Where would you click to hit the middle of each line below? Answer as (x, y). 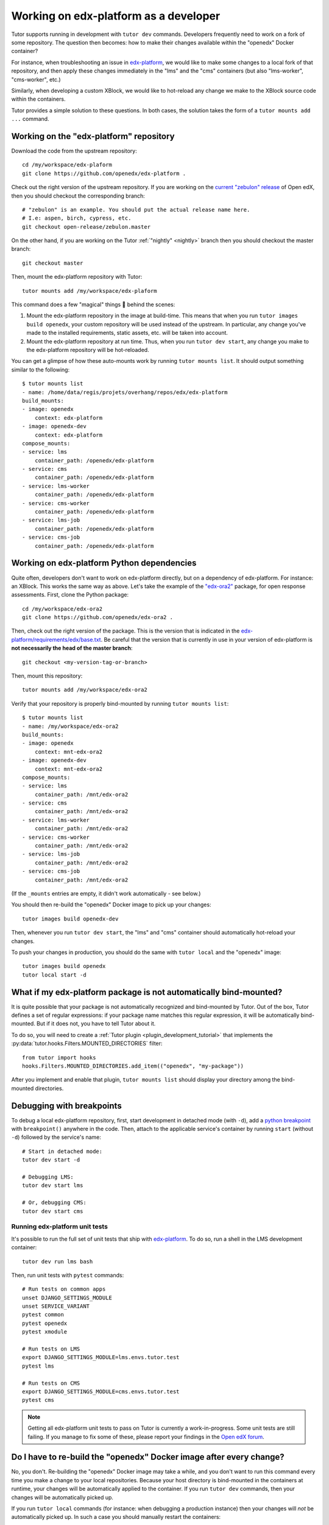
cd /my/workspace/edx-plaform (67, 165)
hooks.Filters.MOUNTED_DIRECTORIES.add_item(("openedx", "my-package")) (133, 1066)
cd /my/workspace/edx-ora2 (62, 609)
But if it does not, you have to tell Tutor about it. (96, 1024)
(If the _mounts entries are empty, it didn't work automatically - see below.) (106, 893)
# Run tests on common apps (64, 1289)
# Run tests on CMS (51, 1383)
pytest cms (38, 1400)
